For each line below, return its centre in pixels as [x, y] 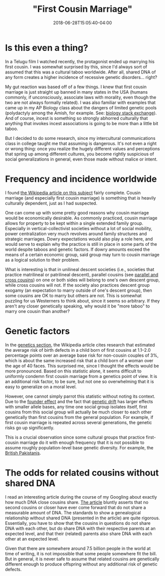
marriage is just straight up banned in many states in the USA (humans [77, 92]
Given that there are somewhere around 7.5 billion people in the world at [78, 548]
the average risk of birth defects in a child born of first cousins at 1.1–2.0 [78, 350]
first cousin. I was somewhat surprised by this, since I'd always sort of [76, 67]
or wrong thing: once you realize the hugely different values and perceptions [82, 148]
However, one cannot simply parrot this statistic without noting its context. [80, 396]
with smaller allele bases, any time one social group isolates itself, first [76, 407]
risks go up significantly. [30, 428]
